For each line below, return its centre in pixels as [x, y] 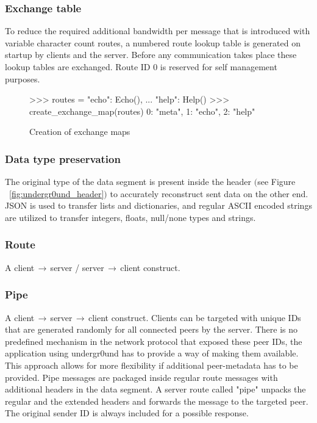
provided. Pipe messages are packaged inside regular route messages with [141, 377]
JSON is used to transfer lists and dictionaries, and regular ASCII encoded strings [158, 205]
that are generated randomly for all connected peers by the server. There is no [151, 329]
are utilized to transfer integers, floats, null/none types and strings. [130, 217]
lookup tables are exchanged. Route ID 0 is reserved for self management [141, 67]
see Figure [276, 182]
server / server [77, 267]
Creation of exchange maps [80, 132]
